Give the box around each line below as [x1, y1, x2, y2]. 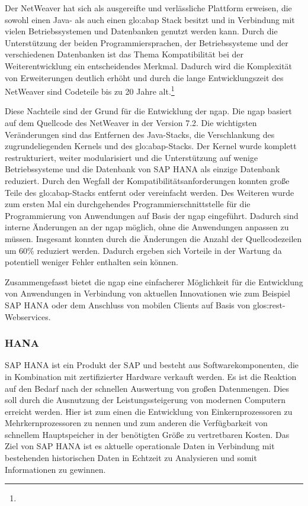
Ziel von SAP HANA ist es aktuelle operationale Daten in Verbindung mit [5, 440, 275, 452]
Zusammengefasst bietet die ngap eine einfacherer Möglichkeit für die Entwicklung [5, 275, 303, 288]
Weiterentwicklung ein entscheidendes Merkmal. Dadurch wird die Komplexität [5, 59, 293, 72]
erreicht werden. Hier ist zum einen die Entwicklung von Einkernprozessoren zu [5, 405, 293, 417]
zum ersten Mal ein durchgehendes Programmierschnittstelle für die [5, 198, 251, 210]
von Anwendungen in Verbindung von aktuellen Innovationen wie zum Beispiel [5, 287, 290, 299]
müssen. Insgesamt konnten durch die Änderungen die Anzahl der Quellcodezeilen [5, 232, 302, 244]
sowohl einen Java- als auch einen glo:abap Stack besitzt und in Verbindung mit [5, 13, 295, 25]
